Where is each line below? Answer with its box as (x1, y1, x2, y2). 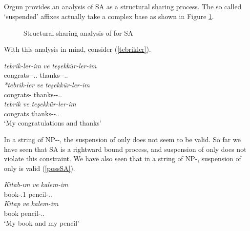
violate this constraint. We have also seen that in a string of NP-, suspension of (4, 153, 241, 164)
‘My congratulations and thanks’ (4, 118, 102, 128)
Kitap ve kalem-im (4, 198, 59, 209)
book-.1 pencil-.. (4, 189, 52, 199)
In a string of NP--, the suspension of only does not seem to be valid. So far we (4, 134, 241, 144)
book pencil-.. (4, 208, 45, 218)
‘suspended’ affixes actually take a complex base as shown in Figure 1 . (4, 11, 214, 21)
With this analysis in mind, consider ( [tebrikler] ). (4, 44, 151, 54)
